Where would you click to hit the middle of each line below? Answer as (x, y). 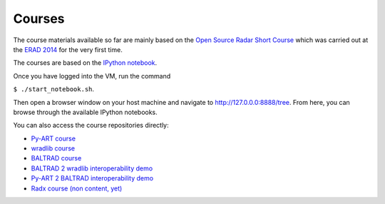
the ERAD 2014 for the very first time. (68, 49)
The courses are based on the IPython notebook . (85, 63)
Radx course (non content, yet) (77, 188)
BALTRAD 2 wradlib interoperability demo (92, 168)
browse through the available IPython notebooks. (86, 112)
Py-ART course (53, 138)
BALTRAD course (56, 158)
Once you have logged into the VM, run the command (92, 76)
